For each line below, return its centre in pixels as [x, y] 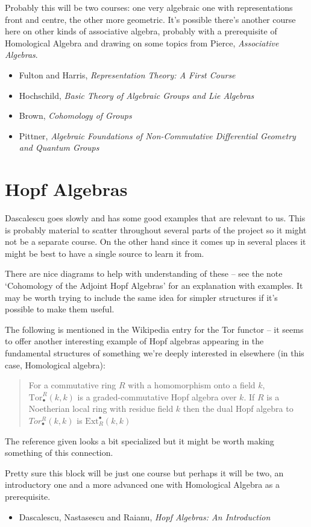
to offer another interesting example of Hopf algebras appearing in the [134, 341]
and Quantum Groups [59, 147]
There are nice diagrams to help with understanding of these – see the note [144, 273]
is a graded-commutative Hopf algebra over [157, 396]
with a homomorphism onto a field [192, 385]
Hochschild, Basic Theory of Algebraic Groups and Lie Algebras [137, 95]
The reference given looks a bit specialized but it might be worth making [140, 440]
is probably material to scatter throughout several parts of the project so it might [156, 229]
